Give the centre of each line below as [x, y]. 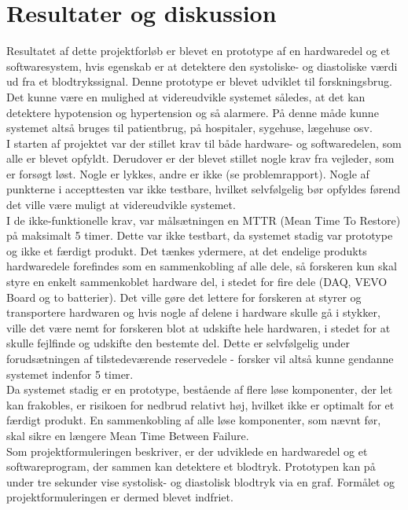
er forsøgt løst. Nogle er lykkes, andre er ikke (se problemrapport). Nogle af [188, 173]
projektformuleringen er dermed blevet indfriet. [120, 497]
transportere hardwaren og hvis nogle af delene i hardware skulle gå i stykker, [193, 312]
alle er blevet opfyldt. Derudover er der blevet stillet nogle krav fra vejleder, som [200, 158]
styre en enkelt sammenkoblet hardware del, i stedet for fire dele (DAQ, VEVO [197, 282]
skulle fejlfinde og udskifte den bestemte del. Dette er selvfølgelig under [178, 343]
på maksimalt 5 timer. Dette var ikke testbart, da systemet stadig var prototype [200, 235]
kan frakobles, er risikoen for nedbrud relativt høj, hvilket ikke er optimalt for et [200, 404]
